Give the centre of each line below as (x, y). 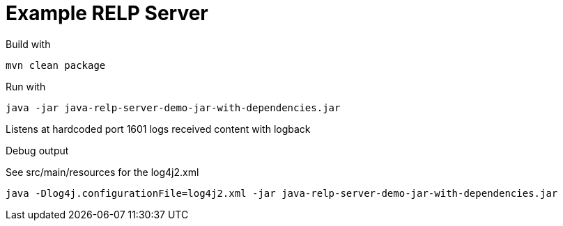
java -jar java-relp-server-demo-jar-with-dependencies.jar (173, 107)
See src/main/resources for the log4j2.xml (102, 172)
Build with (28, 44)
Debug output (37, 150)
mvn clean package (56, 65)
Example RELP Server (107, 13)
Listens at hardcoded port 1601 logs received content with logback (158, 129)
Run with (26, 86)
